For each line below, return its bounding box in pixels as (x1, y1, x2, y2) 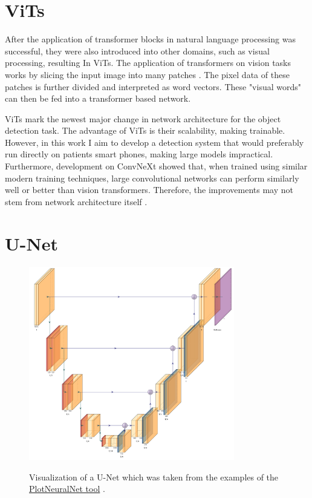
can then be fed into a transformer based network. (5, 92, 191, 105)
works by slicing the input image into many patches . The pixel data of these (5, 68, 290, 80)
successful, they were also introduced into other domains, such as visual (5, 44, 270, 57)
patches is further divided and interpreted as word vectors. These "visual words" (5, 80, 301, 93)
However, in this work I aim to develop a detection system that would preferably (5, 136, 304, 148)
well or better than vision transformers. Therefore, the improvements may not (5, 183, 293, 196)
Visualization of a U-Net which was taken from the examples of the (29, 470, 279, 483)
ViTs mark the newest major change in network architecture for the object (5, 112, 281, 125)
